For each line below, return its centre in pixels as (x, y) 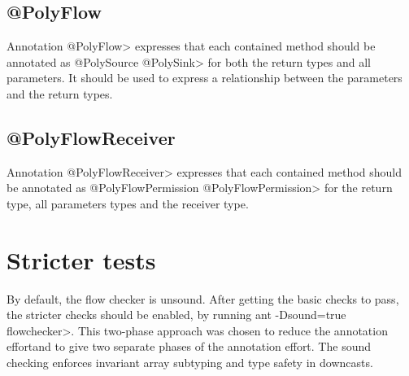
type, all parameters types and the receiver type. (128, 203)
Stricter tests (81, 259)
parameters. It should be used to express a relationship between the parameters (204, 78)
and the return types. (60, 93)
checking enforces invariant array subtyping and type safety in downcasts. (190, 363)
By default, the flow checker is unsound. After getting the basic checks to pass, (203, 298)
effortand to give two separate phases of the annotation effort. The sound (189, 346)
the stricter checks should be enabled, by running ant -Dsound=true (176, 315)
